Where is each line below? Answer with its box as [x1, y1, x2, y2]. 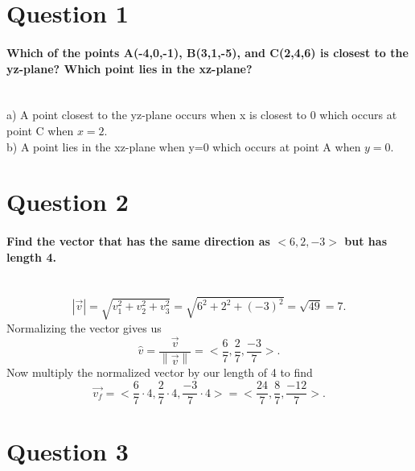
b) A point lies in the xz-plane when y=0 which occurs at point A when [6, 138, 361, 155]
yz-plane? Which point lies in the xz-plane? [6, 60, 253, 76]
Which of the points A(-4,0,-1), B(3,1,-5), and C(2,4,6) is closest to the [6, 43, 409, 60]
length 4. [6, 248, 56, 265]
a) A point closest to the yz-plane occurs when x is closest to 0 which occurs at [6, 106, 397, 123]
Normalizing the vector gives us [6, 319, 162, 336]
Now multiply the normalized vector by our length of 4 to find [6, 364, 313, 381]
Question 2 [6, 185, 129, 218]
